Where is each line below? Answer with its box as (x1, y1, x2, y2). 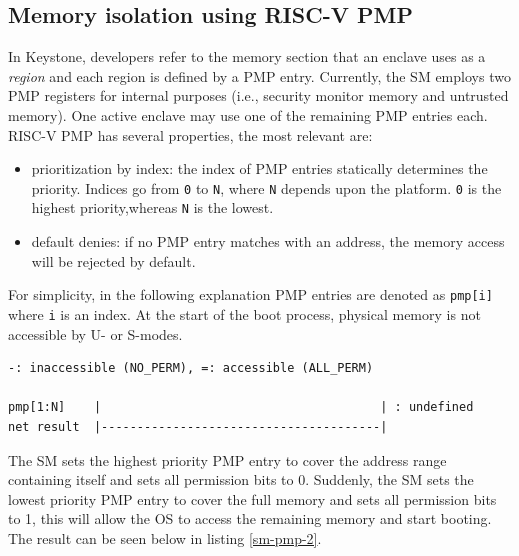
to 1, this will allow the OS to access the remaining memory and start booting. (8, 508, 492, 529)
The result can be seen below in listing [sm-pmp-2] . (8, 527, 322, 548)
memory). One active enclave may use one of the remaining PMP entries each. (8, 104, 488, 125)
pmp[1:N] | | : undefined (8, 400, 474, 415)
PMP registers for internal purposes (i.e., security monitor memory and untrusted (8, 85, 509, 106)
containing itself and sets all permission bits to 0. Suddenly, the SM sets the (8, 469, 474, 490)
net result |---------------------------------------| (8, 419, 388, 434)
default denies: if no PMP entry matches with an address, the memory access (31, 231, 505, 252)
